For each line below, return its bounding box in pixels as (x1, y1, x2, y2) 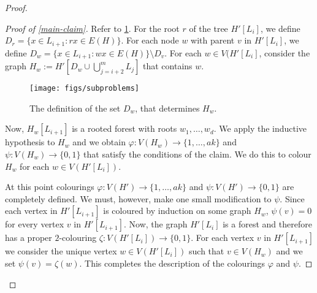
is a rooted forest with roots (72, 122, 177, 135)
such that (189, 245, 224, 257)
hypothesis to (5, 135, 55, 148)
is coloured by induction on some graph (103, 204, 251, 217)
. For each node (121, 34, 179, 47)
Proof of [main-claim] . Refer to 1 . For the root (5, 21, 180, 34)
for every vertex (5, 218, 64, 230)
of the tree (189, 21, 228, 34)
